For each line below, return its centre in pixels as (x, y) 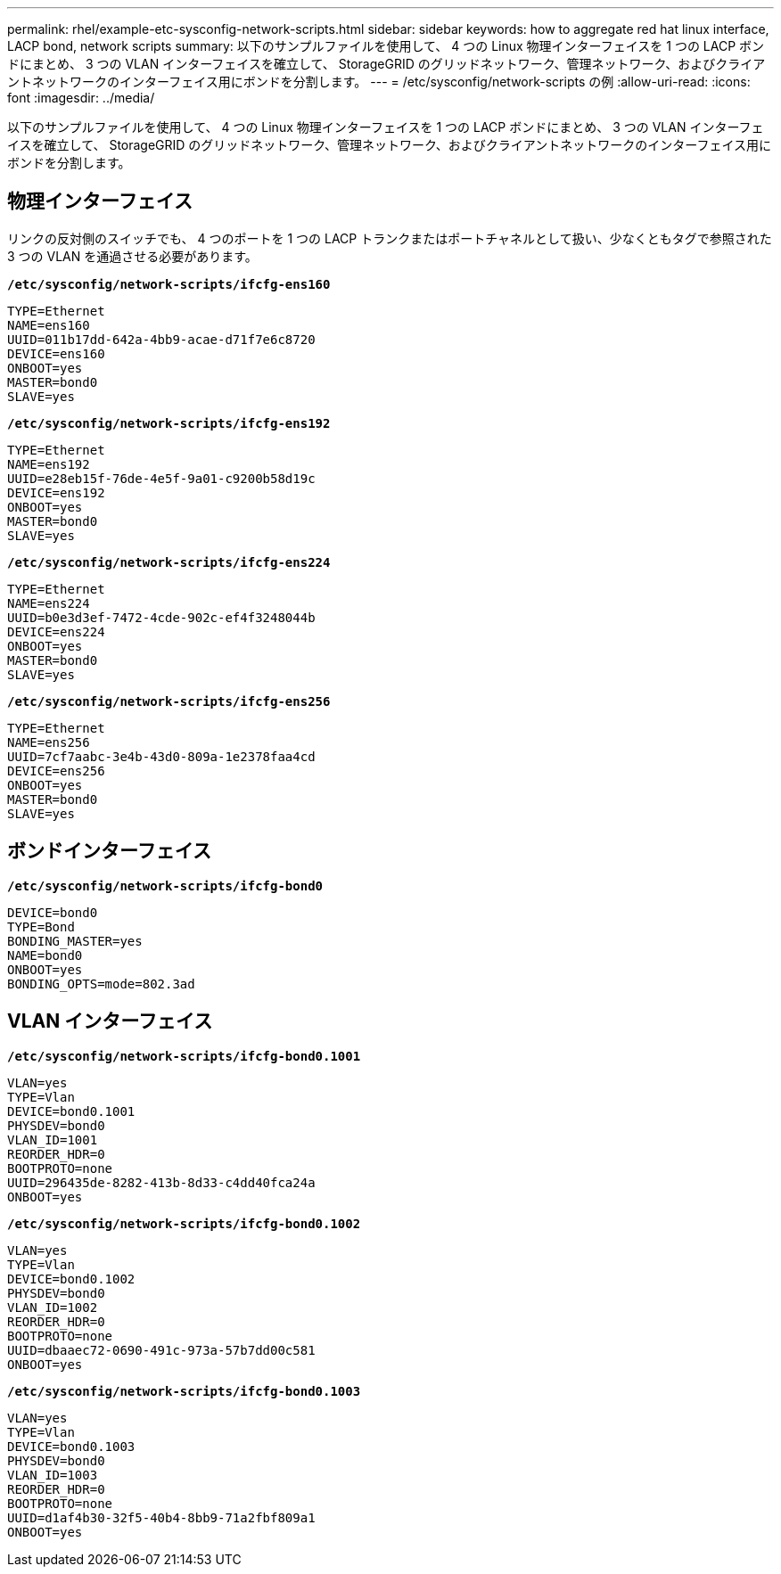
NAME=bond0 (45, 955)
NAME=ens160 (49, 325)
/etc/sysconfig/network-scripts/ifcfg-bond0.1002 (184, 1223)
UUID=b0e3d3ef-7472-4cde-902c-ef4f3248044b (161, 617)
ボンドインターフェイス (110, 851)
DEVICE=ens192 (56, 492)
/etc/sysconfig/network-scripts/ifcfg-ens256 (169, 701)
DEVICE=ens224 (56, 631)
